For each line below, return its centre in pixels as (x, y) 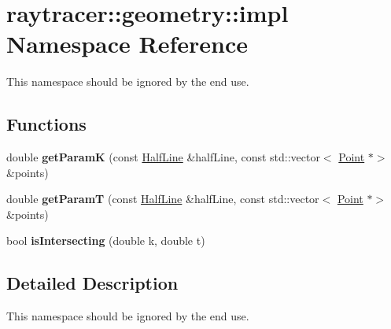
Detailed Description (92, 283)
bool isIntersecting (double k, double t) (106, 240)
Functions (46, 124)
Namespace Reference (127, 44)
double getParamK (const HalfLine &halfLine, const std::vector (163, 157)
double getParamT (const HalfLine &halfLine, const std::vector (163, 199)
